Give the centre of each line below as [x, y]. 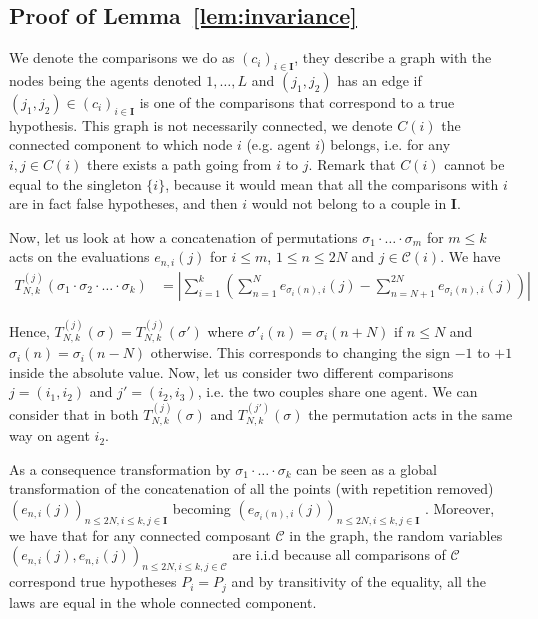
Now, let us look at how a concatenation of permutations [183, 236]
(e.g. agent [278, 144]
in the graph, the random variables [396, 534]
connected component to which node [121, 144]
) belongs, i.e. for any [385, 144]
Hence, [29, 330]
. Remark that [352, 163]
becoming [201, 507]
